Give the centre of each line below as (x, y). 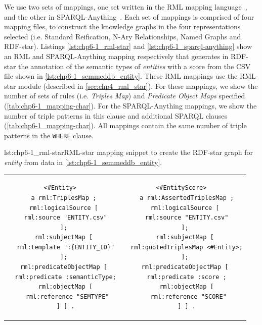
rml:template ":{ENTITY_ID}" (65, 247)
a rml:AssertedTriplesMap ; (187, 198)
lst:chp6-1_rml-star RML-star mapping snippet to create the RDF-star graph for (129, 152)
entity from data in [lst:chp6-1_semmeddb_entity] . (83, 162)
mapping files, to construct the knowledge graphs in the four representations (122, 26)
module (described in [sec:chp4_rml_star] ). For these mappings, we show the (138, 86)
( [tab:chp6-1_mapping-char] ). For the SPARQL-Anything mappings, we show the (130, 105)
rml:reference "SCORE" (188, 296)
